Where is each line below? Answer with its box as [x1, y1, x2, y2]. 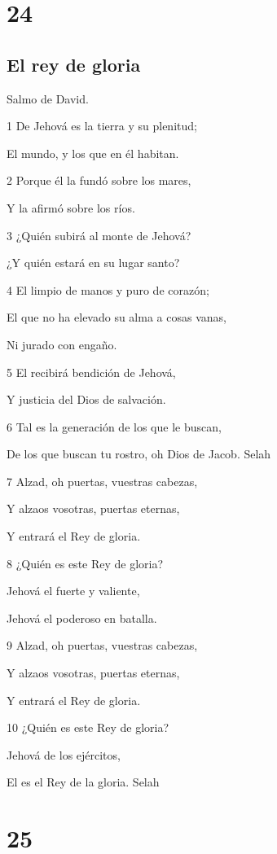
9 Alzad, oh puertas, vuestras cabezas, [7, 637, 198, 654]
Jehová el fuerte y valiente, [7, 582, 140, 599]
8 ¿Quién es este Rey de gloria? [7, 554, 164, 572]
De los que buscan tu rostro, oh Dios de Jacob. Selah [7, 445, 271, 462]
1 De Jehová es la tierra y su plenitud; [7, 117, 197, 134]
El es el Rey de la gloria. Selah [7, 773, 160, 790]
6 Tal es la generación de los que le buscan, [7, 418, 222, 435]
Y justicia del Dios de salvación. [7, 391, 166, 408]
